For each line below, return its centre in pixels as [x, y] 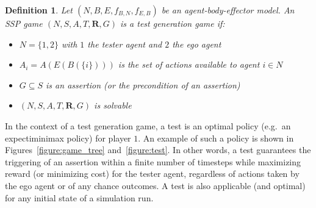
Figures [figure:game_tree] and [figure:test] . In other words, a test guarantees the [158, 150]
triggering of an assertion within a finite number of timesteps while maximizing [153, 161]
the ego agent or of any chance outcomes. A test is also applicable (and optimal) [155, 185]
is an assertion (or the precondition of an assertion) [143, 84]
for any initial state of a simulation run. [79, 197]
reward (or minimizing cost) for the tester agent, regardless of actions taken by [152, 174]
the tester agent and [125, 44]
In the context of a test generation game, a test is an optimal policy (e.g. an [148, 125]
